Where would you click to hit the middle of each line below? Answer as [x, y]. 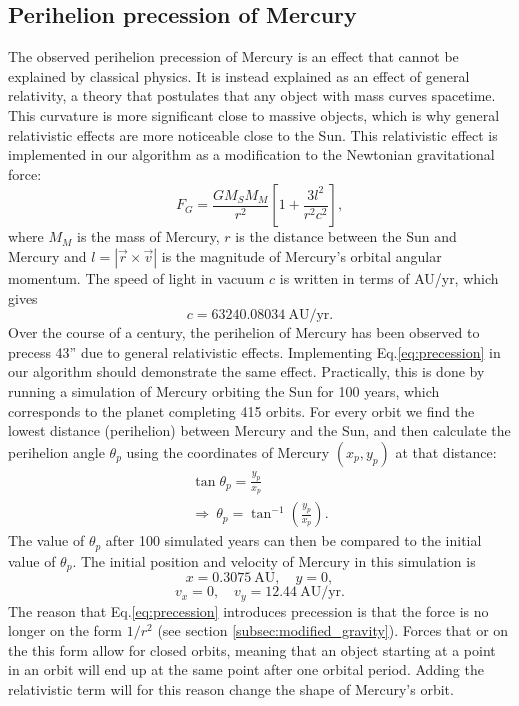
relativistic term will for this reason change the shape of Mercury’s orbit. [231, 689]
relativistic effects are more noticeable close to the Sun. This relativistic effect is [253, 134]
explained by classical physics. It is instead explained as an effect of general [239, 75]
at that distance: [446, 451]
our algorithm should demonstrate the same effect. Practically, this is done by [246, 371]
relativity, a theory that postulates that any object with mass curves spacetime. [252, 95]
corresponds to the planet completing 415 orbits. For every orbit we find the [241, 410]
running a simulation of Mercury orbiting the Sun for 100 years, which [224, 390]
